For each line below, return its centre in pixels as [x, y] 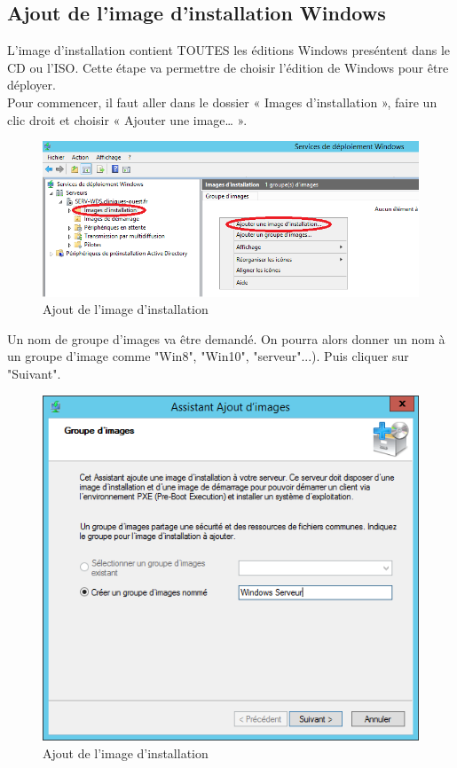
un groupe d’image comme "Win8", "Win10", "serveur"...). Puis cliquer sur [208, 356]
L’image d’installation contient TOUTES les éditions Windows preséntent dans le [229, 50]
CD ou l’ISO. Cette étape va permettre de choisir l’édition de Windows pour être [228, 67]
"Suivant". [34, 374]
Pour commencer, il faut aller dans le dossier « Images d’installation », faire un [222, 102]
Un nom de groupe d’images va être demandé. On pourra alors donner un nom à [226, 338]
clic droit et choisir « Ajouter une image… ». [127, 119]
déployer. [32, 85]
